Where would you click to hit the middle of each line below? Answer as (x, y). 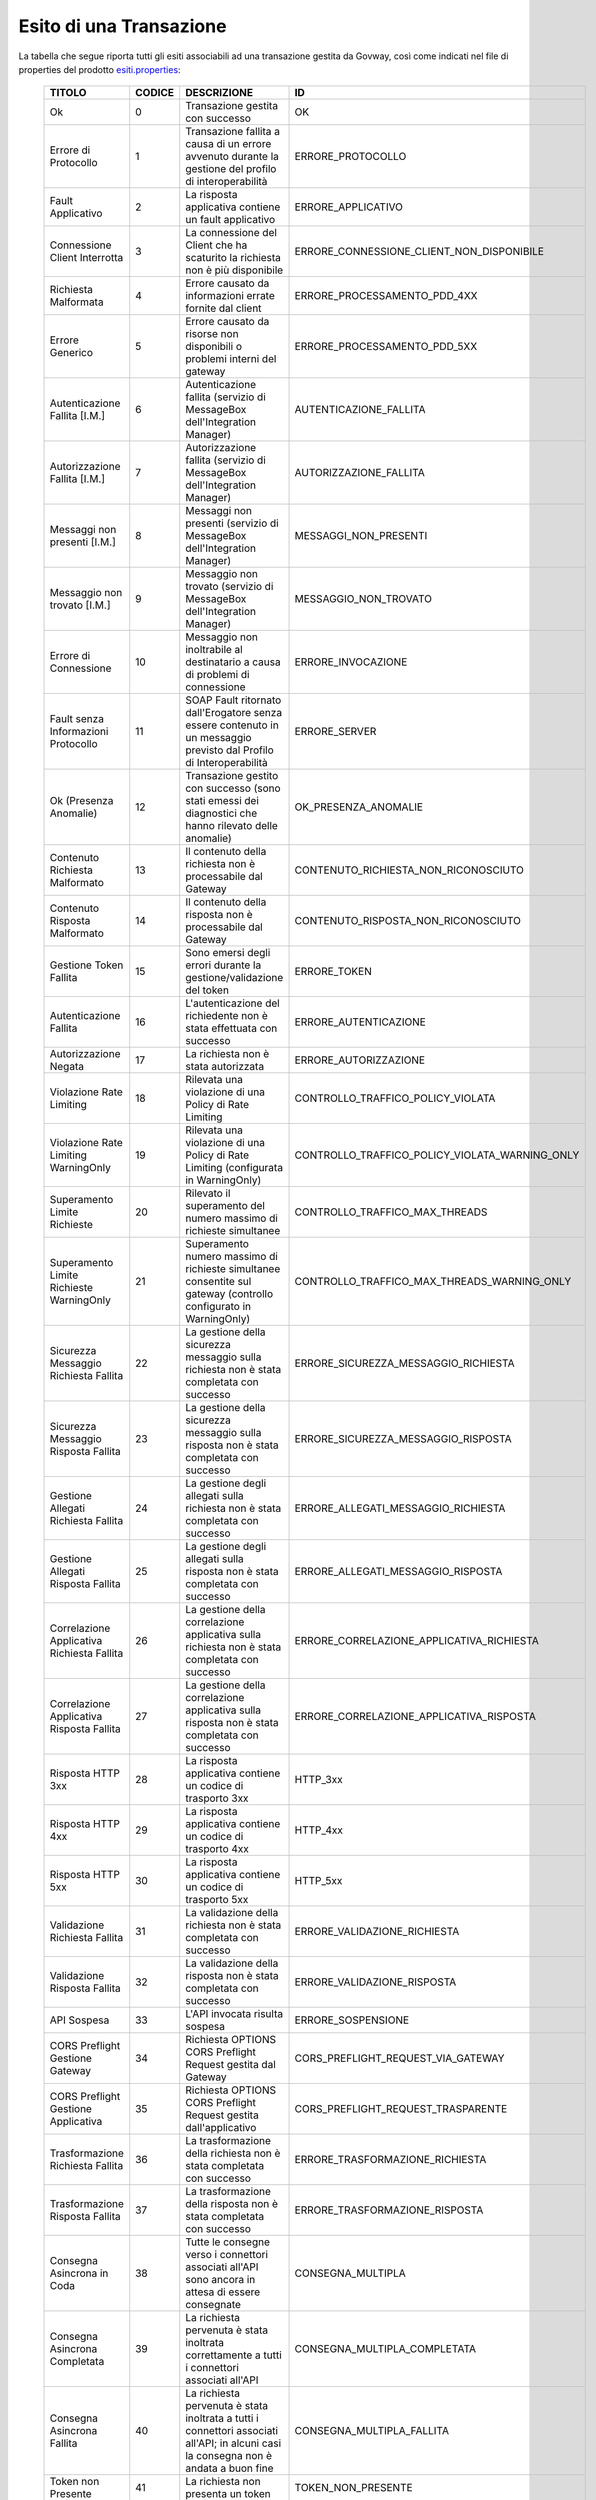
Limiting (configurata (234, 1168)
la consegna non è (229, 2456)
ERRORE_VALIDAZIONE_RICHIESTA (377, 1932)
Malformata (76, 302)
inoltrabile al (214, 650)
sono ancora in (220, 2280)
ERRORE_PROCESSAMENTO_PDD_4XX (386, 296)
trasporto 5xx (217, 1900)
